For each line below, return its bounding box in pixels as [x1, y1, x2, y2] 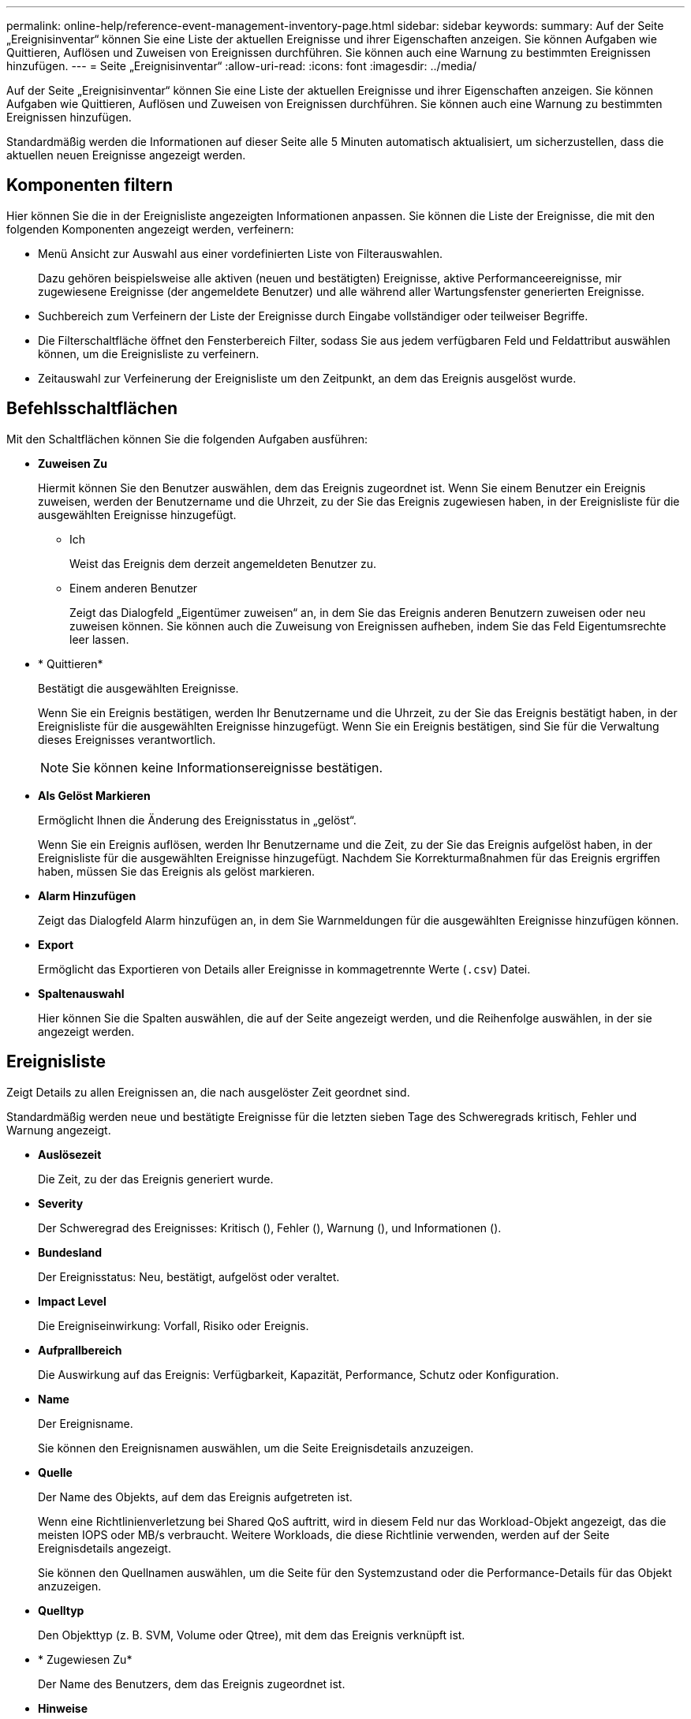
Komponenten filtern [6, 175, 174, 196]
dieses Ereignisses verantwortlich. [38, 732, 216, 746]
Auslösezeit [38, 1147, 102, 1161]
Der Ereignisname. [38, 1416, 133, 1430]
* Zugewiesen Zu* [38, 1652, 133, 1666]
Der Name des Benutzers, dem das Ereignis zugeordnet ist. [38, 1676, 345, 1691]
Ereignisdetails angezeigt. [38, 1541, 171, 1555]
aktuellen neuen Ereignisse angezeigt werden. [6, 148, 246, 162]
